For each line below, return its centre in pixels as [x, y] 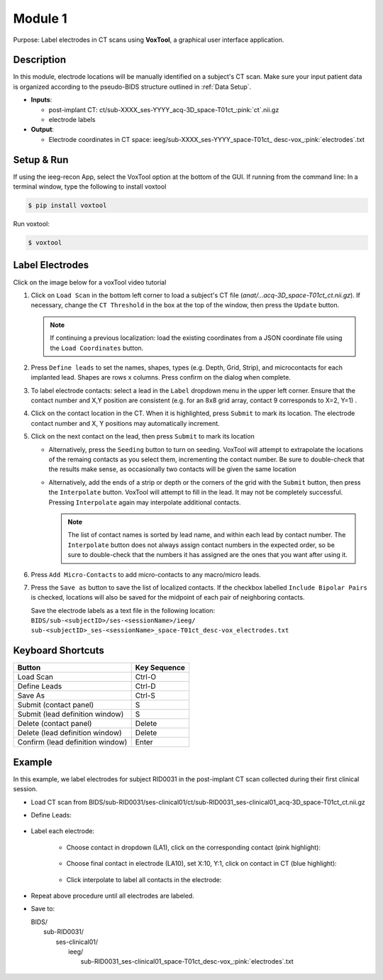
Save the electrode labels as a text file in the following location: [123, 610]
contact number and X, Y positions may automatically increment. [125, 423]
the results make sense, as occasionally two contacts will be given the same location [173, 469]
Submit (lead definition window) [71, 715]
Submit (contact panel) [56, 705]
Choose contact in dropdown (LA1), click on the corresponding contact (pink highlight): [193, 847]
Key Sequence [160, 668]
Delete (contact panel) [55, 724]
